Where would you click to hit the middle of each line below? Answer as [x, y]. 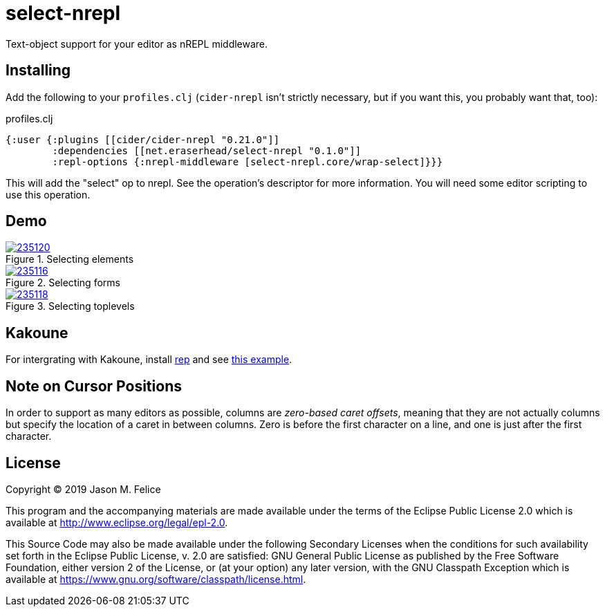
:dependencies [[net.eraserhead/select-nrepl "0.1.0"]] [207, 150]
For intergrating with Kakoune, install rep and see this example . [149, 360]
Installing [38, 71]
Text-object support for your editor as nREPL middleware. [137, 44]
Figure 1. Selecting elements [70, 259]
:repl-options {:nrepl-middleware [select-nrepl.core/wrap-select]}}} [248, 161]
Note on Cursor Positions [94, 386]
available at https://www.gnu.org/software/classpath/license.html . [156, 579]
